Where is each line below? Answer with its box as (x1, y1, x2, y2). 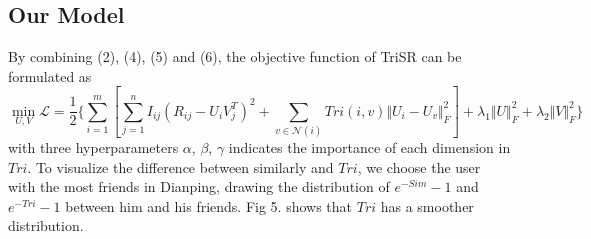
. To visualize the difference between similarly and (27, 156, 334, 177)
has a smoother (380, 195, 474, 216)
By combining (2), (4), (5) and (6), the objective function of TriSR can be (8, 46, 462, 67)
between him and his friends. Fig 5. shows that (65, 195, 353, 216)
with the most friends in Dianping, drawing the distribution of (8, 176, 390, 197)
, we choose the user (357, 156, 481, 177)
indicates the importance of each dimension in (228, 137, 511, 158)
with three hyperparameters (8, 137, 179, 158)
